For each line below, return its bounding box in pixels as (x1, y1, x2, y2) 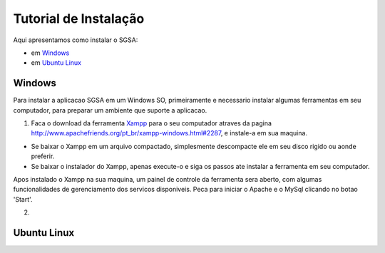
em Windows (31, 48, 70, 57)
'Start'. (13, 195, 33, 203)
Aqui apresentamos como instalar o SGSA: (13, 36, 138, 44)
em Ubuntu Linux (31, 58, 82, 67)
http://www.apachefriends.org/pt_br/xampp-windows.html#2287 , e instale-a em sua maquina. (31, 129, 308, 138)
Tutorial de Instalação (13, 11, 145, 26)
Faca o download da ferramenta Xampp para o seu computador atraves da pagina (31, 119, 272, 128)
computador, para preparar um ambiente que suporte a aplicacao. (13, 105, 207, 114)
